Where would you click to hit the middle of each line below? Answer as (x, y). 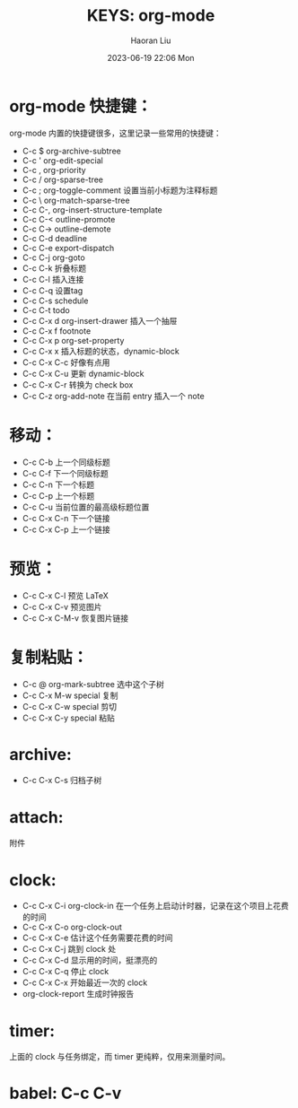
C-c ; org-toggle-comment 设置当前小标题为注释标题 (120, 190)
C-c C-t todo (46, 310)
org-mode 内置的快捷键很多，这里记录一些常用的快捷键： (115, 133)
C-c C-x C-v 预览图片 (62, 606)
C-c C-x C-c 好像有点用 (66, 362)
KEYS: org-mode (151, 16)
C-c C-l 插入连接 (53, 279)
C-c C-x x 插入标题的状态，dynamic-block (101, 351)
